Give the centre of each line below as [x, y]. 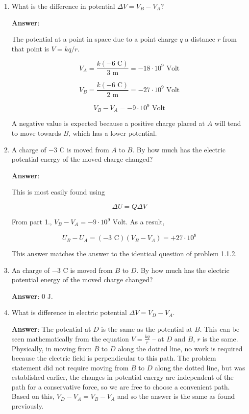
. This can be [220, 329]
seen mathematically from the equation [70, 338]
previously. [27, 406]
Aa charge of [31, 270]
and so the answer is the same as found [176, 396]
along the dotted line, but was [200, 367]
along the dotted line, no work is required [180, 348]
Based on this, [33, 396]
